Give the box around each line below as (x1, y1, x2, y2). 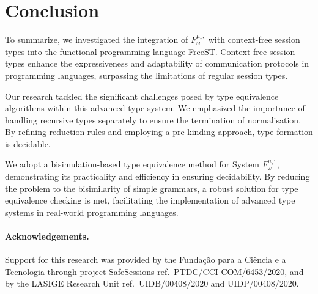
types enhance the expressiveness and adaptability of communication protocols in (5, 57, 309, 70)
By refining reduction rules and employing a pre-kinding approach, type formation (5, 125, 313, 138)
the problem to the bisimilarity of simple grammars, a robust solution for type (5, 182, 298, 194)
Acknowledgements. (5, 230, 89, 243)
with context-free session (208, 33, 300, 46)
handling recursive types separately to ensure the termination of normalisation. (5, 113, 301, 126)
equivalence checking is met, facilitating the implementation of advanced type (5, 194, 295, 207)
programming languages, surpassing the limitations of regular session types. (5, 68, 288, 81)
